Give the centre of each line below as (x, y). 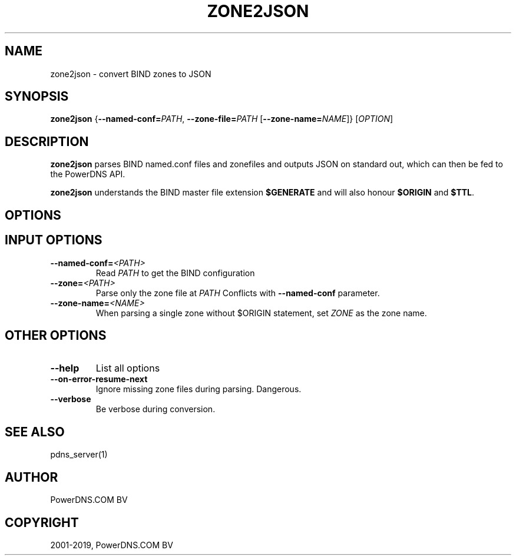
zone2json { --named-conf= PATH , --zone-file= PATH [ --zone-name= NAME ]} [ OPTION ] (222, 119)
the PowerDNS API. (88, 174)
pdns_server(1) (79, 455)
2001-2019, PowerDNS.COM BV (112, 545)
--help (65, 368)
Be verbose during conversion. (156, 409)
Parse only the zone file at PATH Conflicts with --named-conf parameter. (238, 293)
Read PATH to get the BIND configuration (175, 273)
